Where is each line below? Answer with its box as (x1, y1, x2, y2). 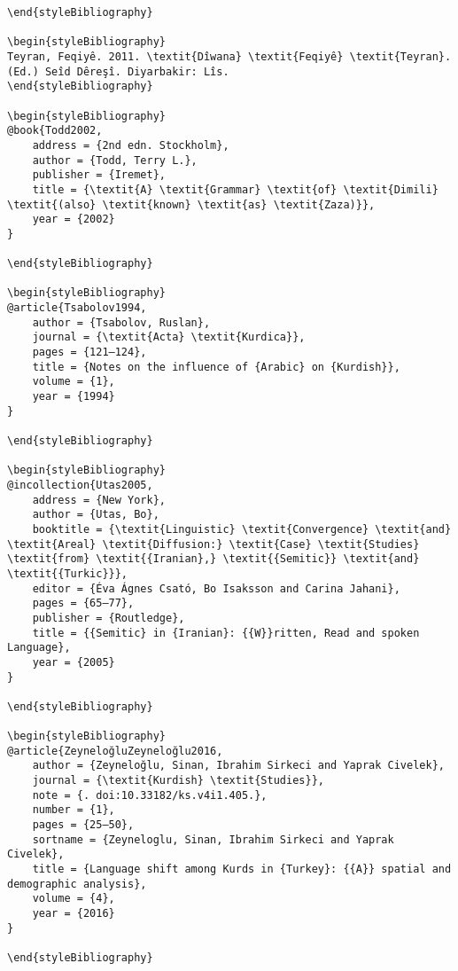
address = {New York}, (32, 493, 166, 506)
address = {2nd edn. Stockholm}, (32, 138, 229, 152)
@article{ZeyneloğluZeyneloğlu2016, (7, 744, 223, 757)
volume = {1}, (32, 375, 115, 388)
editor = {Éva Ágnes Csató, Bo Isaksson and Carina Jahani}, (32, 582, 400, 595)
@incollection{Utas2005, (7, 479, 153, 491)
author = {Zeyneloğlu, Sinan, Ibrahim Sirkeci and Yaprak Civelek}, (32, 759, 445, 772)
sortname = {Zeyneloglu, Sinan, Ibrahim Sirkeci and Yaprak (32, 833, 394, 846)
